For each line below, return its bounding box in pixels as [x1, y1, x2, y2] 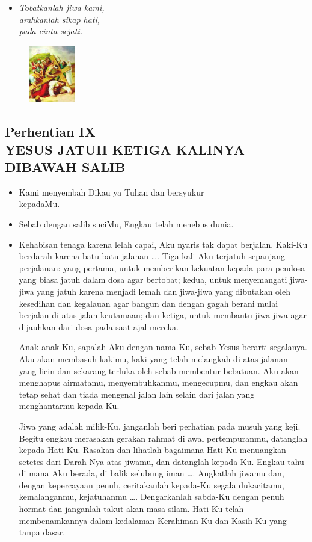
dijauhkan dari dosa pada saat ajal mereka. [19, 320, 179, 333]
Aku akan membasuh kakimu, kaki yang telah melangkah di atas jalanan [19, 352, 288, 365]
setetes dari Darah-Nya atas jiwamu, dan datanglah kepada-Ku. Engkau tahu [19, 455, 304, 467]
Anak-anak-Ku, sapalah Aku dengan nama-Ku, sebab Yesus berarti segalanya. [19, 340, 308, 353]
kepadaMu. [19, 197, 60, 210]
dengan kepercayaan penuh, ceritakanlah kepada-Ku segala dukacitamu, [19, 478, 284, 491]
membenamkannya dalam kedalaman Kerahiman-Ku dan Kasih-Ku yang [19, 514, 287, 526]
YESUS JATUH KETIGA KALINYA [5, 140, 245, 158]
